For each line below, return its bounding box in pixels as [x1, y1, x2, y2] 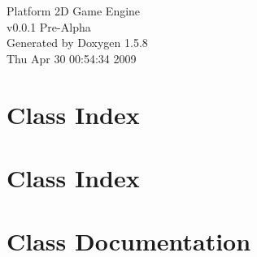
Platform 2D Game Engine [7, 2, 141, 19]
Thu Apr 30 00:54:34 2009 [7, 49, 137, 66]
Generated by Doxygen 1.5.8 [7, 34, 148, 51]
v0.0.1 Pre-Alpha [7, 18, 91, 35]
